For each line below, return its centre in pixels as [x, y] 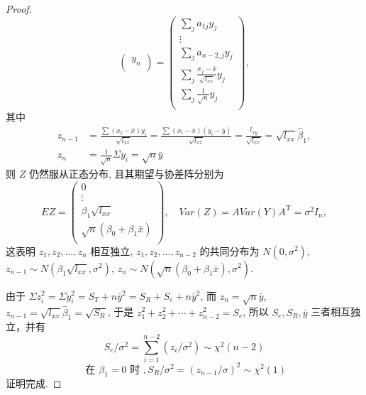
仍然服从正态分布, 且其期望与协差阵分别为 [126, 174]
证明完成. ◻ [34, 383]
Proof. [19, 9]
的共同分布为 [229, 250]
